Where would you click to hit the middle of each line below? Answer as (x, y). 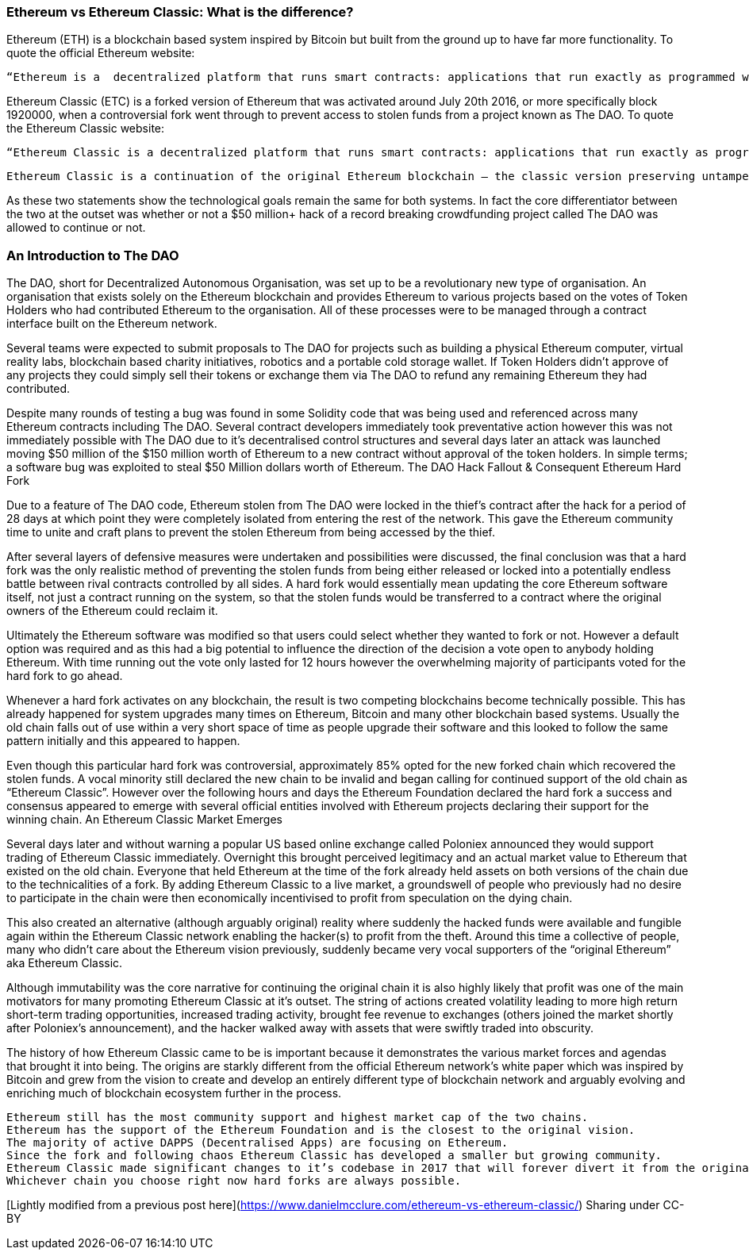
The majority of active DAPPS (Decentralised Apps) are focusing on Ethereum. (257, 1143)
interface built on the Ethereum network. (112, 324)
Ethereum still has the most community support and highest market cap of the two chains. (298, 1118)
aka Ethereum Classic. (65, 963)
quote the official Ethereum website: (101, 53)
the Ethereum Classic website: (86, 129)
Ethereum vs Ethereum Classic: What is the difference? (180, 12)
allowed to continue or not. (76, 228)
